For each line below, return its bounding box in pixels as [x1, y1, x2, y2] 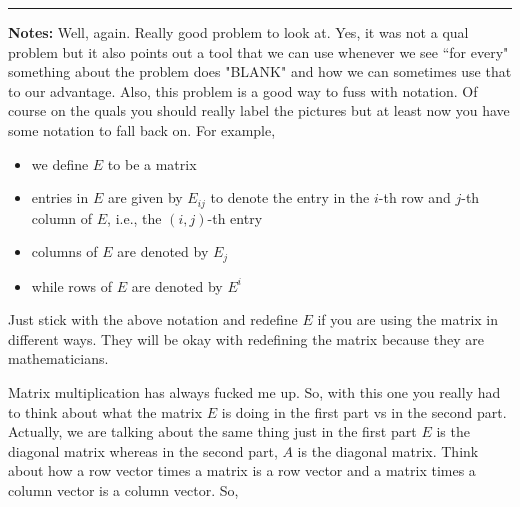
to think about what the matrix [8, 401, 203, 422]
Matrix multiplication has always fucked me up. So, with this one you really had [8, 382, 501, 403]
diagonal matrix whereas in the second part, [8, 440, 278, 461]
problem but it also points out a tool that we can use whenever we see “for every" [8, 41, 509, 62]
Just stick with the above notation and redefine [8, 309, 298, 330]
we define [31, 153, 89, 174]
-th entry [207, 207, 263, 228]
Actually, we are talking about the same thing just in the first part [8, 421, 417, 442]
